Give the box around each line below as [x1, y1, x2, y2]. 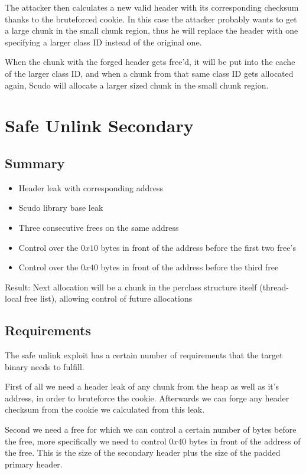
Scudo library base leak [18, 201, 103, 214]
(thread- [259, 280, 289, 293]
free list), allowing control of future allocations [24, 292, 193, 305]
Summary [5, 153, 65, 172]
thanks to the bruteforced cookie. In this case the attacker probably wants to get [5, 12, 297, 25]
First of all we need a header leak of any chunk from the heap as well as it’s [5, 380, 279, 393]
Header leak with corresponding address [18, 181, 164, 194]
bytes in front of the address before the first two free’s [100, 241, 296, 253]
